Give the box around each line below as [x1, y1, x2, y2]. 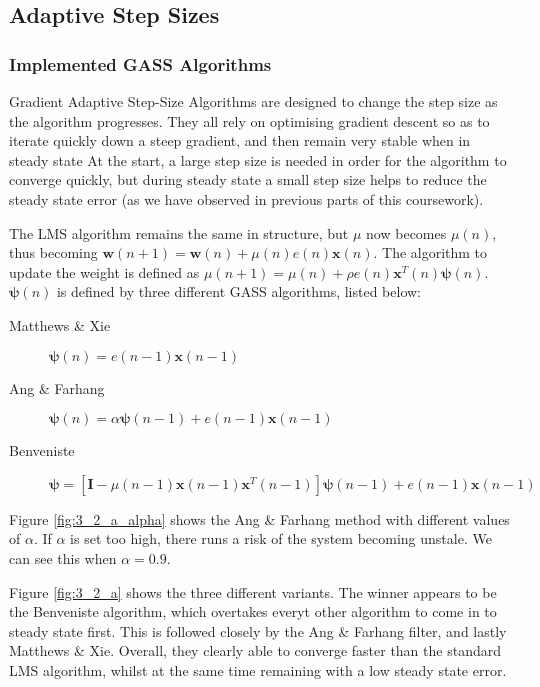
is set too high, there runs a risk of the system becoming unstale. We [70, 528, 492, 549]
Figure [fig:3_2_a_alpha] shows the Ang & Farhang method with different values [9, 508, 510, 529]
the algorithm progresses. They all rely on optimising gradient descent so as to [9, 110, 490, 131]
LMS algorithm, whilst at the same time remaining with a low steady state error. [9, 659, 507, 680]
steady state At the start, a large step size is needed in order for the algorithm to [9, 149, 507, 170]
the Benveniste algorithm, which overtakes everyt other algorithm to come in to [9, 601, 497, 622]
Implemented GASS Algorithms [9, 51, 272, 76]
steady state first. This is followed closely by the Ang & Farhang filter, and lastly [9, 620, 507, 641]
